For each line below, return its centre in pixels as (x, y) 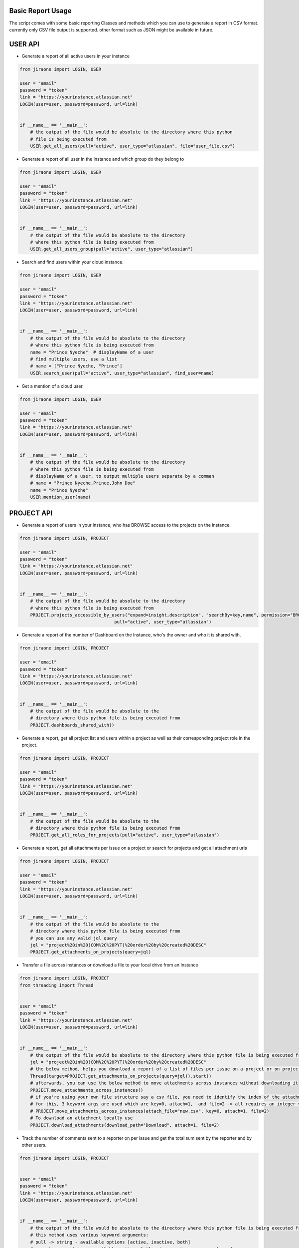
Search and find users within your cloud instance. (73, 262)
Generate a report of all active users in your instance (75, 56)
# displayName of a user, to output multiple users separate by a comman (122, 476)
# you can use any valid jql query (74, 938)
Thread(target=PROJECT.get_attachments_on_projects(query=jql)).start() (121, 1076)
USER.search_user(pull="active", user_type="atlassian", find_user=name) (122, 373)
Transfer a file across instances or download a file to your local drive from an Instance (110, 965)
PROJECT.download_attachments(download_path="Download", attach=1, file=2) (125, 1125)
